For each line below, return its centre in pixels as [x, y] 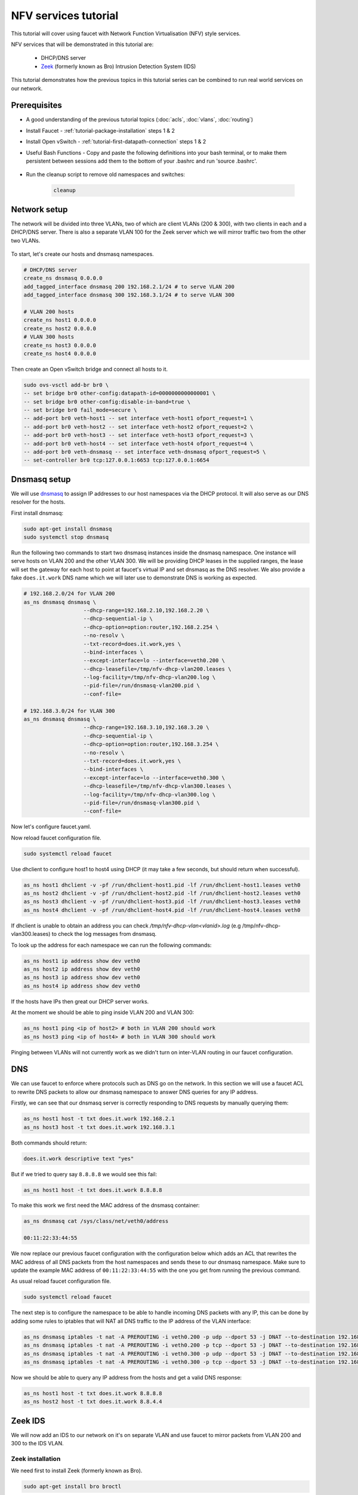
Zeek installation [36, 1459]
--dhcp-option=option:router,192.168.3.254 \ [151, 744]
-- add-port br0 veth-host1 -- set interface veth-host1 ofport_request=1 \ [138, 418]
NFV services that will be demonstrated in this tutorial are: [82, 44]
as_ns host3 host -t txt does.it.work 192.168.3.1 [99, 1127]
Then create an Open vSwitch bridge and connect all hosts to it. [89, 369]
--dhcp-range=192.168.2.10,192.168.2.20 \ [146, 610]
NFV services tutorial [65, 16]
